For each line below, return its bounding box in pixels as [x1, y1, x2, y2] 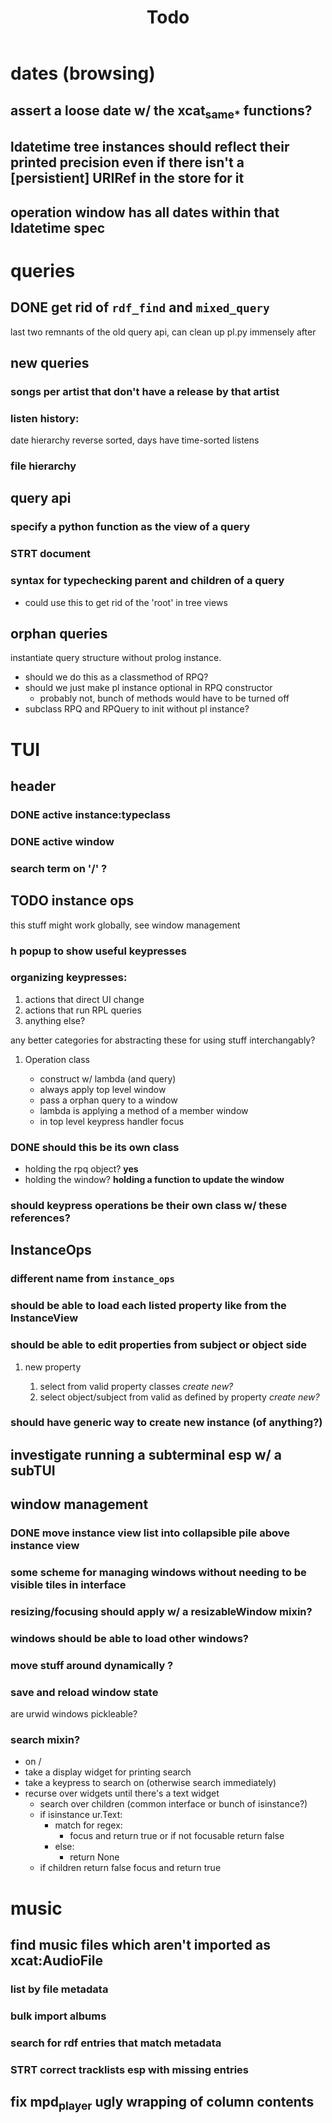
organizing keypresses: [10, 971, 128, 985]
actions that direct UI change [24, 993, 145, 1005]
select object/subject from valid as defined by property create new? [39, 1391, 320, 1403]
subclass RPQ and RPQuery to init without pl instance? [24, 703, 250, 715]
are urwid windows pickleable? [10, 1708, 138, 1720]
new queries [10, 354, 90, 371]
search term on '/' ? [10, 861, 108, 875]
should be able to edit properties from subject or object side [10, 1338, 308, 1352]
